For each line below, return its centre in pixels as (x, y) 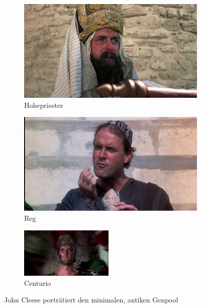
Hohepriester (44, 105)
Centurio (38, 283)
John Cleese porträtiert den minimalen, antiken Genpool (91, 300)
